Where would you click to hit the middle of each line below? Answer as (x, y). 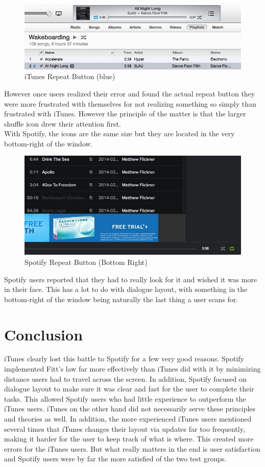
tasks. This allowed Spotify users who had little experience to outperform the (125, 398)
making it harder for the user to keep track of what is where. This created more (129, 439)
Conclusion (44, 334)
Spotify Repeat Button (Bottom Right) (86, 262)
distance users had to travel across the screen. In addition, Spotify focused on (125, 378)
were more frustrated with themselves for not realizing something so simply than (130, 103)
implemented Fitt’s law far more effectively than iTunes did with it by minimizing (132, 369)
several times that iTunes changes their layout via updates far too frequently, (125, 428)
